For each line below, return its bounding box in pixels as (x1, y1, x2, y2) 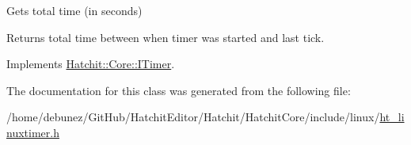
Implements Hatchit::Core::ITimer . (6, 55, 175, 72)
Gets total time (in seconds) (6, 2, 143, 18)
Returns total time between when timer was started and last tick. (6, 29, 325, 45)
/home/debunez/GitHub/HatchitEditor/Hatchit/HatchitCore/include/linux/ (6, 109, 380, 125)
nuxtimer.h (6, 124, 59, 140)
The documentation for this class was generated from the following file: (6, 82, 351, 98)
